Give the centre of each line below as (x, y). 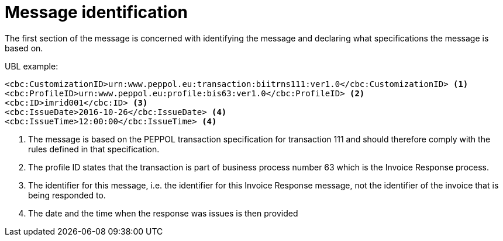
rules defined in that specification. (94, 149)
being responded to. (67, 195)
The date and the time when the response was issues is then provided (163, 213)
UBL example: (32, 66)
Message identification (96, 12)
